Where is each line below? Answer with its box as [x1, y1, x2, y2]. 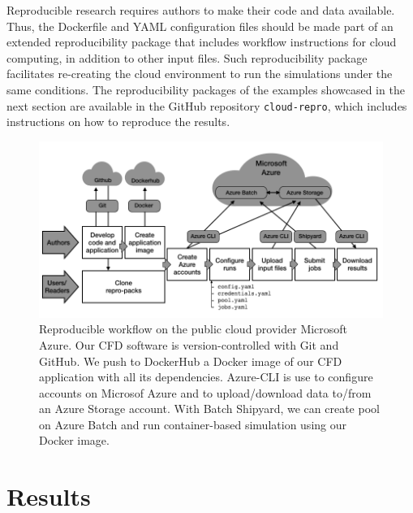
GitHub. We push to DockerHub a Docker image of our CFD [39, 352, 342, 369]
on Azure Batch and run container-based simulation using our [39, 415, 346, 433]
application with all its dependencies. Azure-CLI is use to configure [39, 368, 373, 385]
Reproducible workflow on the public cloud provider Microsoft [39, 320, 348, 337]
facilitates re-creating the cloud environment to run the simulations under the [6, 65, 393, 82]
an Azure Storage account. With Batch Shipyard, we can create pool [39, 400, 380, 417]
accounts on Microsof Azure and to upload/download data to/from [39, 384, 372, 401]
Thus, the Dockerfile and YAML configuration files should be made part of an [6, 17, 394, 34]
